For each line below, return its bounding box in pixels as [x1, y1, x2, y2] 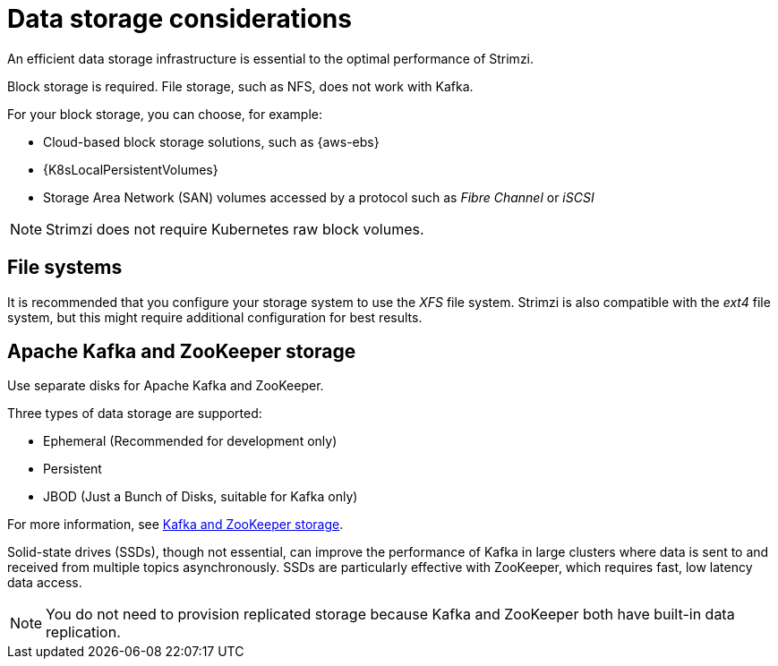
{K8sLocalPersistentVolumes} [43, 161, 218, 177]
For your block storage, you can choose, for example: [7, 106, 322, 122]
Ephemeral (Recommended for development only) [43, 433, 338, 449]
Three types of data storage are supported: [7, 406, 262, 422]
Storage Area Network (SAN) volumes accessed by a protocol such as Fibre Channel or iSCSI [43, 189, 594, 205]
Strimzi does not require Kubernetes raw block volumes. [46, 219, 424, 238]
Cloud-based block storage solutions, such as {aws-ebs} [43, 133, 380, 149]
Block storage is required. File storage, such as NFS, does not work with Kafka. [7, 78, 474, 94]
